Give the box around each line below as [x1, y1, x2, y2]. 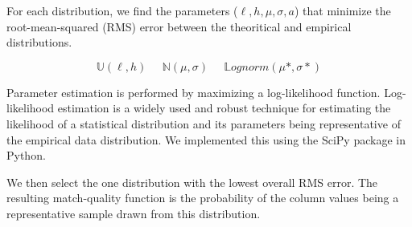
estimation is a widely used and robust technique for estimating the [57, 99, 391, 116]
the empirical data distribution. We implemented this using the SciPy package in [6, 131, 406, 148]
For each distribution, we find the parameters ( [6, 2, 238, 18]
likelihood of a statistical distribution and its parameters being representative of [6, 115, 401, 132]
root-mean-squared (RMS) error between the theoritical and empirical [6, 18, 352, 34]
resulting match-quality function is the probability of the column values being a [6, 189, 399, 206]
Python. [6, 147, 46, 164]
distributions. [6, 34, 72, 51]
